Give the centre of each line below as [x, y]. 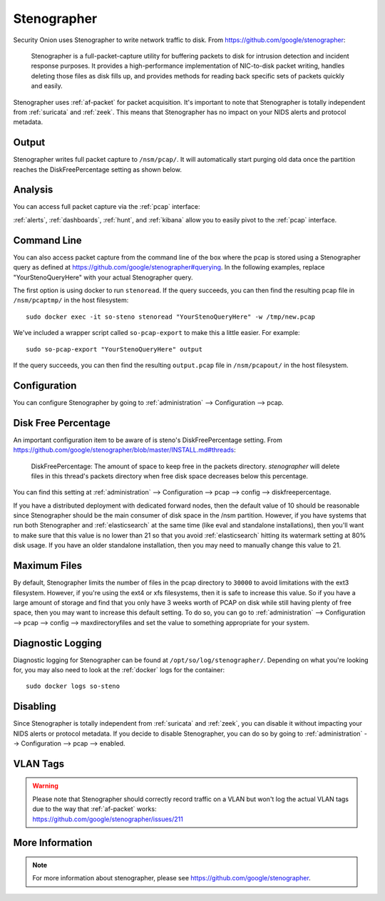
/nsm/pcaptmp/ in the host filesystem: [71, 300]
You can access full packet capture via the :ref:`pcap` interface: [107, 207]
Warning [45, 786]
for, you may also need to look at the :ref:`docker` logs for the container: [119, 670]
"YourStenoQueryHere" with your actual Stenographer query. [103, 277]
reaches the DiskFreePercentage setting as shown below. [97, 169]
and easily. [47, 86]
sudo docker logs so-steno [73, 686]
